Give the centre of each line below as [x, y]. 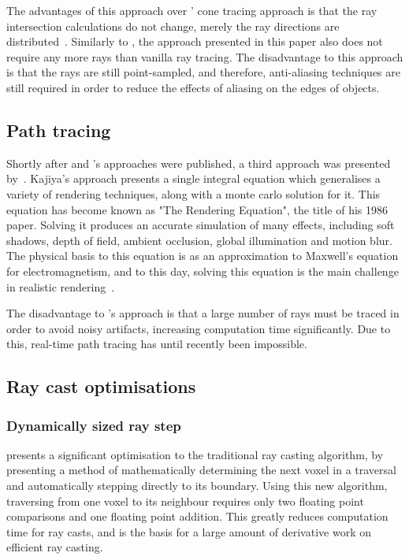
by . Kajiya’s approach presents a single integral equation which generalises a [193, 178]
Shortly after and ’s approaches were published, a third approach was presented [199, 163]
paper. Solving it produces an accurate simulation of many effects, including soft [201, 225]
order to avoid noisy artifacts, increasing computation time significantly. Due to [199, 328]
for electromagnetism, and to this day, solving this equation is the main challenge [203, 271]
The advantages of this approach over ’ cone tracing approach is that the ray [192, 10]
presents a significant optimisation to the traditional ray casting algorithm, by [195, 454]
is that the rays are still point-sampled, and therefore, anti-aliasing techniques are [203, 72]
